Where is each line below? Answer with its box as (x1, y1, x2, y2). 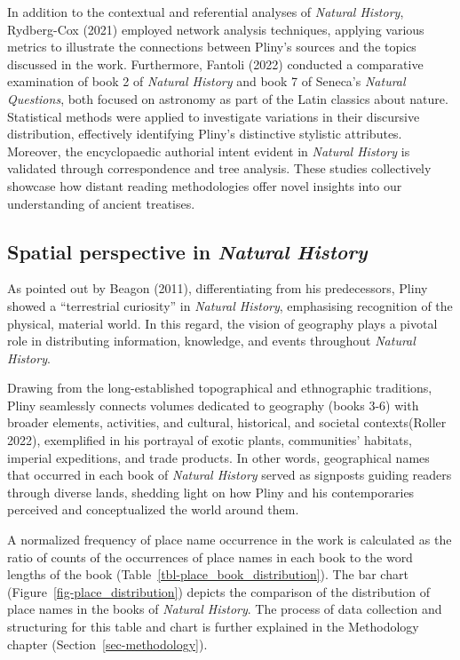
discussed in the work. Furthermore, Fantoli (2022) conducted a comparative (7, 54, 424, 73)
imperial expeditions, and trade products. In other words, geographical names (7, 448, 430, 466)
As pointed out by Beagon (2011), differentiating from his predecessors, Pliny (7, 279, 428, 298)
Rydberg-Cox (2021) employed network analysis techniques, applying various (7, 20, 424, 38)
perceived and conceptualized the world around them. (7, 500, 299, 519)
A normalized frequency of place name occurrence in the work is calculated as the (7, 530, 452, 549)
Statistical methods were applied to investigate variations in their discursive (7, 107, 420, 125)
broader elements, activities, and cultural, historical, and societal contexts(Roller (7, 413, 447, 432)
